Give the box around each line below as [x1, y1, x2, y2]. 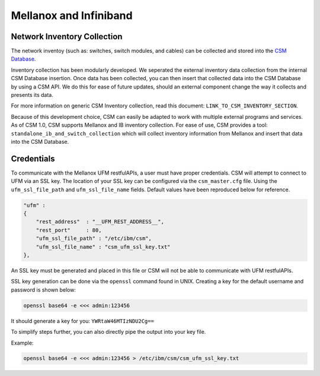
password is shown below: [11, 286, 76, 293]
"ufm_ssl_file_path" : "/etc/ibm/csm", [36, 235, 152, 242]
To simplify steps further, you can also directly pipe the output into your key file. [11, 328, 206, 336]
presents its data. [11, 91, 53, 99]
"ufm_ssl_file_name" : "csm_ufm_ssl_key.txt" [36, 244, 171, 250]
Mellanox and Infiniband [11, 9, 133, 22]
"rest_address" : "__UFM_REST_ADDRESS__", [36, 219, 164, 225]
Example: [11, 339, 34, 346]
